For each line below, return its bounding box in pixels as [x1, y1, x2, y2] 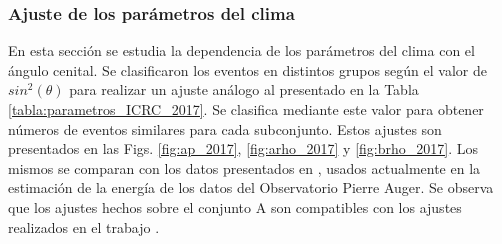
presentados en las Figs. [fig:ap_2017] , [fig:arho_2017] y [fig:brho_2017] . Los [8, 138, 478, 159]
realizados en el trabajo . [8, 216, 160, 237]
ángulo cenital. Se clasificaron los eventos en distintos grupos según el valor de [8, 59, 487, 80]
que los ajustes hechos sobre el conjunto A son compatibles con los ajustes [8, 196, 462, 217]
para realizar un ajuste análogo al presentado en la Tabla [69, 79, 419, 100]
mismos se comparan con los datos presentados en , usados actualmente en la [8, 157, 481, 178]
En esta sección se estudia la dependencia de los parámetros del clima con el [8, 40, 475, 61]
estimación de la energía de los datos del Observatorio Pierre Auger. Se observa [8, 177, 494, 198]
